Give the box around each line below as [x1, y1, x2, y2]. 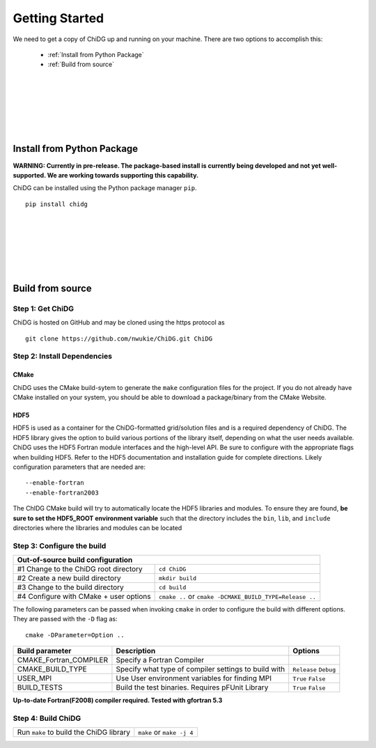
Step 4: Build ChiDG [13, 713, 81, 723]
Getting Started [13, 10, 104, 26]
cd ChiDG [158, 565, 187, 572]
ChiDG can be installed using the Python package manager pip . [13, 184, 197, 192]
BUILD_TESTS [17, 683, 63, 692]
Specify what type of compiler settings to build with [116, 664, 285, 674]
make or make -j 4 [138, 728, 194, 738]
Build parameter [17, 646, 72, 656]
